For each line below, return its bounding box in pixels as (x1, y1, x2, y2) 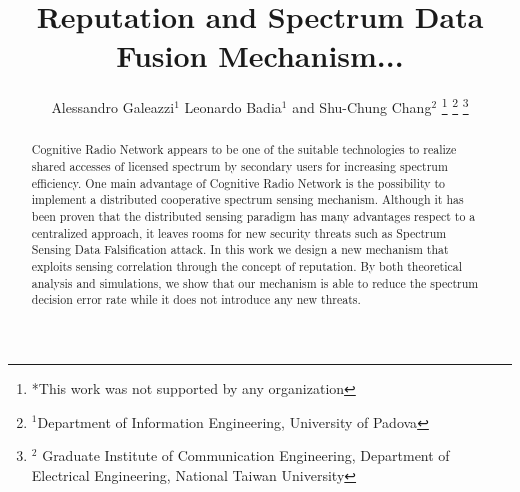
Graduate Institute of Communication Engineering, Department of (42, 445, 450, 466)
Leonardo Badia (184, 96, 282, 117)
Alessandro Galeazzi (51, 96, 175, 117)
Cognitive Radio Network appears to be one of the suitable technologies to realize (31, 141, 457, 158)
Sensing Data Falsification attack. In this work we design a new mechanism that (31, 241, 449, 258)
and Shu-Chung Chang (292, 96, 432, 117)
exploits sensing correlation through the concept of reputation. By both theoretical (31, 257, 463, 274)
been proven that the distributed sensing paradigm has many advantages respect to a (31, 207, 476, 224)
